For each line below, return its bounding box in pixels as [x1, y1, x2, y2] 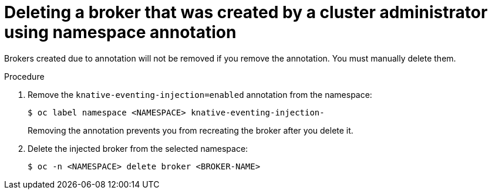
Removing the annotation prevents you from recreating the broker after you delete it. [28, 125, 353, 135]
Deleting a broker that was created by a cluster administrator [4, 2, 488, 22]
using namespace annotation [4, 22, 237, 42]
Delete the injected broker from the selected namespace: [28, 143, 248, 154]
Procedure [4, 71, 45, 81]
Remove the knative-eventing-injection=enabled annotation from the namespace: [28, 89, 372, 100]
